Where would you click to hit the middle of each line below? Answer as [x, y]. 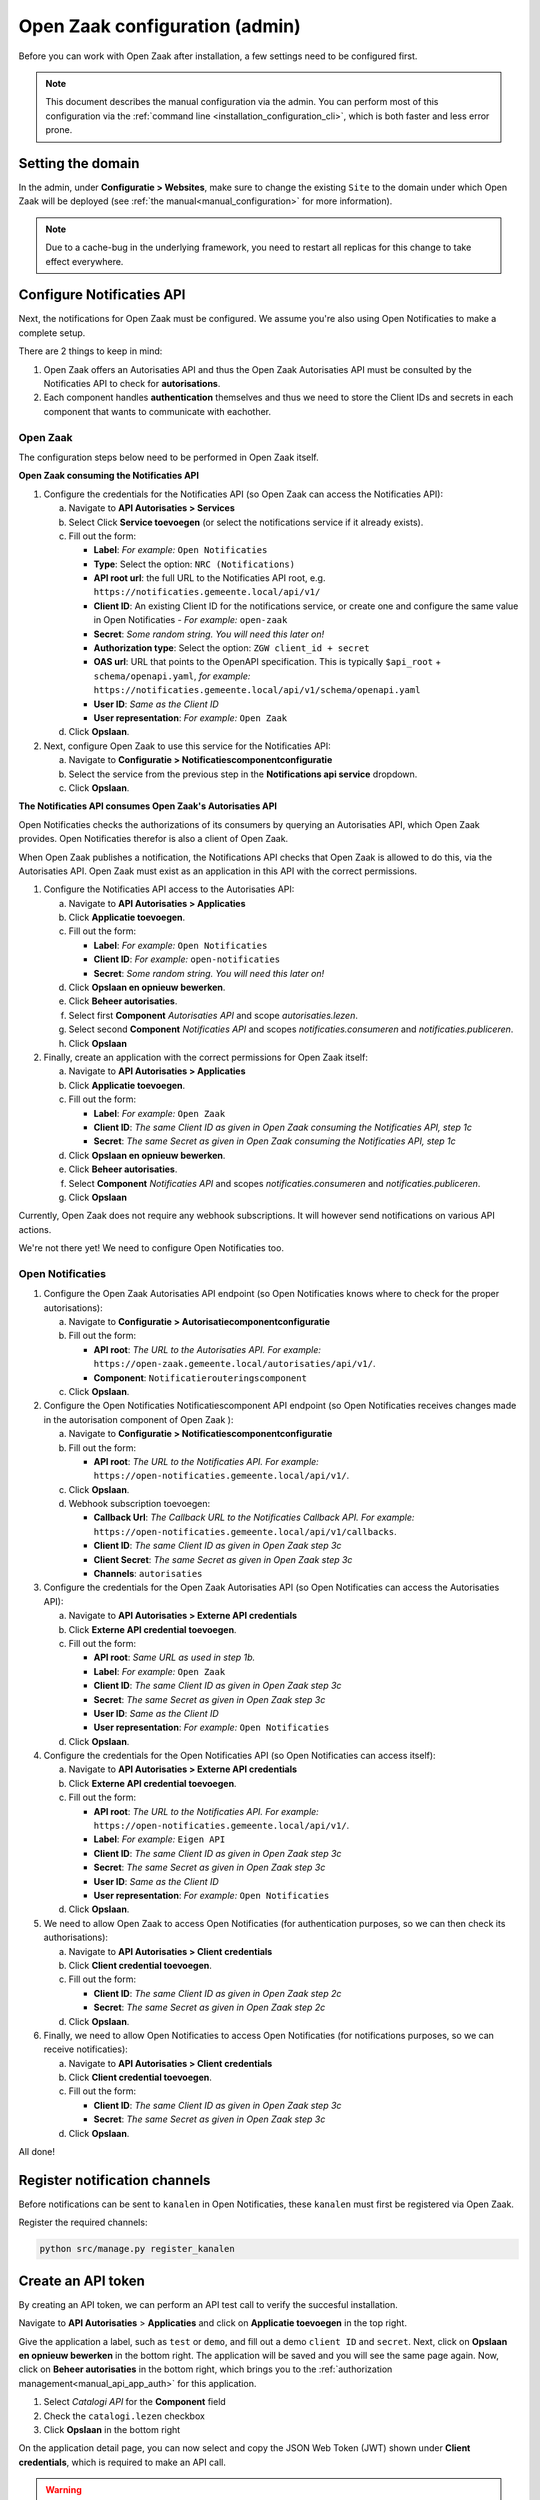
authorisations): [76, 1937]
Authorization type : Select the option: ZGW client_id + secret [231, 648]
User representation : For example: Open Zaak [190, 718]
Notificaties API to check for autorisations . [132, 384]
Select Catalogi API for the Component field [135, 2402]
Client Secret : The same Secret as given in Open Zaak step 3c [223, 1559]
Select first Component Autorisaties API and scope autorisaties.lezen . [213, 1015]
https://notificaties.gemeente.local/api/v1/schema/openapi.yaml [257, 690]
